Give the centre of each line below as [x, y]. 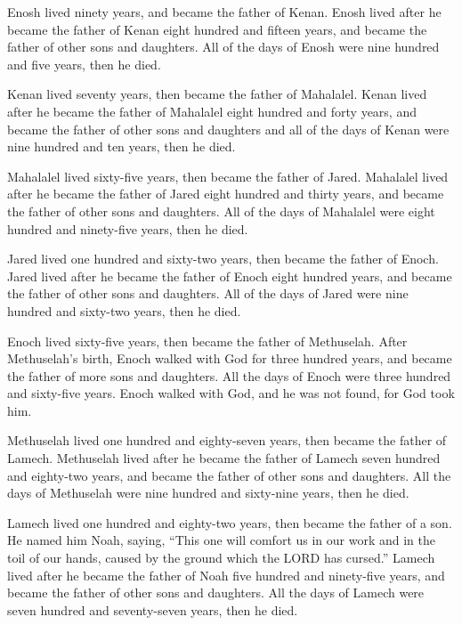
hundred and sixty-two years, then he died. [124, 310]
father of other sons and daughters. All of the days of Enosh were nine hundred [223, 47]
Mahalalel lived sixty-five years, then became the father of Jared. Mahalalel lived [228, 176]
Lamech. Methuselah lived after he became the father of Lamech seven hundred [224, 458]
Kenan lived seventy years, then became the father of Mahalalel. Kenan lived [217, 94]
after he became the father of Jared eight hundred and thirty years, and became [226, 194]
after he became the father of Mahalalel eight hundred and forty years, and [212, 111]
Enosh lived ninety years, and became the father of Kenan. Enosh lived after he [224, 12]
